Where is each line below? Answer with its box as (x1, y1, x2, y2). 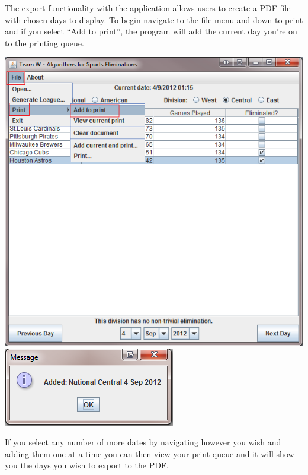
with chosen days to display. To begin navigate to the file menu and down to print (5, 13, 303, 26)
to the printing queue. (5, 36, 84, 49)
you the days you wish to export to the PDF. (5, 459, 169, 471)
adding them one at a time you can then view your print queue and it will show (5, 447, 294, 460)
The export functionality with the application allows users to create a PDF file (5, 2, 291, 14)
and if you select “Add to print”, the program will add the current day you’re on (5, 25, 297, 37)
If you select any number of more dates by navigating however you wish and (5, 436, 281, 448)
